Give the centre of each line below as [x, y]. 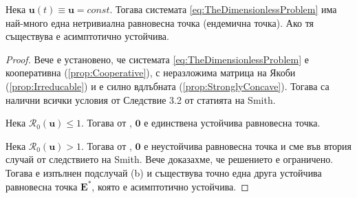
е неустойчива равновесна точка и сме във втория [248, 145]
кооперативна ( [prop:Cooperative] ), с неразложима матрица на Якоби [151, 73]
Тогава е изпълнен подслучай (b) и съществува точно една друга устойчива [164, 172]
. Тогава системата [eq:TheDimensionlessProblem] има [223, 9]
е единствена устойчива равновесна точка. [232, 123]
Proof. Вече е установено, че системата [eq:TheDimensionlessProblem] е [157, 59]
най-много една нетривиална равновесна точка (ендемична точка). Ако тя [160, 22]
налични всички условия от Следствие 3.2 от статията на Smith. [141, 99]
